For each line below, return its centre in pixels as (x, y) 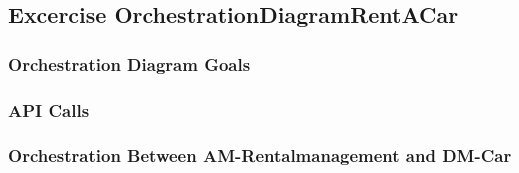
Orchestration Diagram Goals (129, 63)
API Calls (49, 109)
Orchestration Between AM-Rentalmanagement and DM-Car (260, 155)
